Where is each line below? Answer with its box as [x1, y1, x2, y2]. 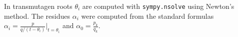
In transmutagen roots [4, 1, 72, 11]
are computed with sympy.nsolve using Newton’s [82, 1, 234, 11]
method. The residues [4, 10, 70, 21]
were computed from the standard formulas [81, 10, 214, 21]
